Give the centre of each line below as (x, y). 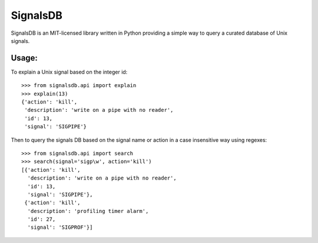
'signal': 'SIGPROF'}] (60, 227)
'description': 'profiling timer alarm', (88, 211)
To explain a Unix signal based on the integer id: (69, 72)
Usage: (24, 58)
